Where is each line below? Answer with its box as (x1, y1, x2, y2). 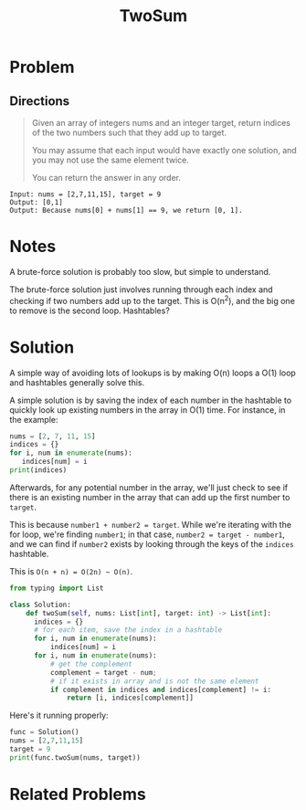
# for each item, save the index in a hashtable (33, 626, 223, 635)
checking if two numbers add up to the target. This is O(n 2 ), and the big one (9, 293, 295, 306)
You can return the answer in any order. (31, 173, 181, 183)
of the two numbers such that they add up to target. (31, 127, 227, 138)
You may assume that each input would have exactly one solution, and (31, 145, 297, 155)
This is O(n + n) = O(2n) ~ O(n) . (9, 565, 133, 576)
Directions (9, 93, 70, 109)
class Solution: (9, 600, 71, 609)
